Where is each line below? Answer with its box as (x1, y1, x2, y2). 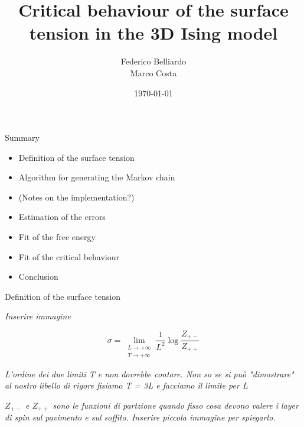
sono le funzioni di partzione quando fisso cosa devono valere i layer (53, 399, 299, 411)
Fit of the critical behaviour (18, 250, 120, 263)
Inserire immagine (5, 310, 71, 322)
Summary (5, 131, 40, 144)
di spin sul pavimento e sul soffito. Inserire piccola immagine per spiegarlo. (5, 411, 276, 423)
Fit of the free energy (18, 231, 96, 243)
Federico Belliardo (120, 55, 187, 67)
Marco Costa (130, 66, 177, 79)
